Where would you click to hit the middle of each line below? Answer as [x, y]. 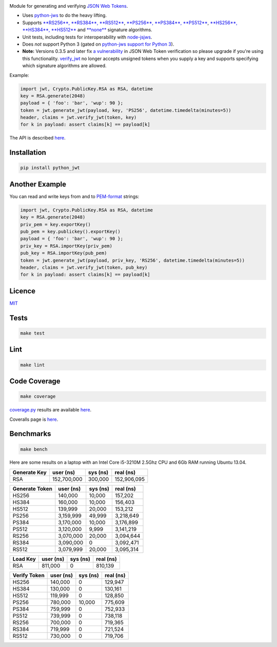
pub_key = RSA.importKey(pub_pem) [64, 253]
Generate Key [30, 472]
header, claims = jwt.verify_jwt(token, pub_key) [84, 268]
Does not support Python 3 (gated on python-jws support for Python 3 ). [98, 44]
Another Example [38, 184]
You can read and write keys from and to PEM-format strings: [74, 196]
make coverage [38, 397]
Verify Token [28, 575]
